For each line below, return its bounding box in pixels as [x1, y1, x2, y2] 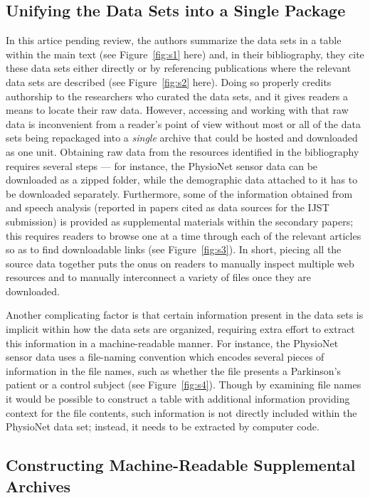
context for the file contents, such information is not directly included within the [6, 405, 357, 420]
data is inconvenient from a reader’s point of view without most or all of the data [6, 116, 361, 131]
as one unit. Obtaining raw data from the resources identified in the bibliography [6, 144, 359, 159]
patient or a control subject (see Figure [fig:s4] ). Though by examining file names [6, 377, 361, 392]
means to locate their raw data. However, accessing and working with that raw [6, 102, 349, 117]
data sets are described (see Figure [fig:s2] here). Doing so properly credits [6, 74, 332, 89]
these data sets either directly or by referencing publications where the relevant [6, 60, 351, 75]
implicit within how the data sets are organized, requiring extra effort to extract [6, 322, 355, 337]
